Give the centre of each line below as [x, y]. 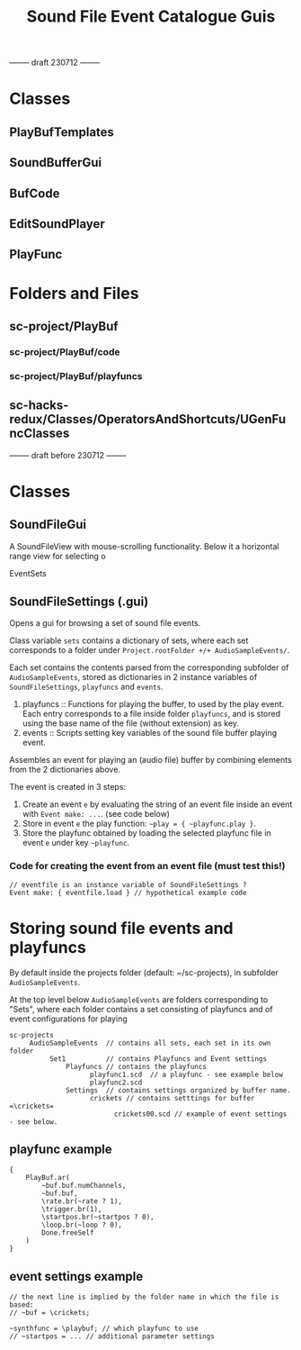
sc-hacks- [39, 406]
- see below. [34, 1122]
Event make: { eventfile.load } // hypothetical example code [128, 892]
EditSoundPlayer [57, 224]
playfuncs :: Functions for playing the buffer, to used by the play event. [153, 704]
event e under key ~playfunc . [76, 843]
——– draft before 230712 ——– [68, 455]
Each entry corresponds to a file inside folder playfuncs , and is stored [151, 714]
